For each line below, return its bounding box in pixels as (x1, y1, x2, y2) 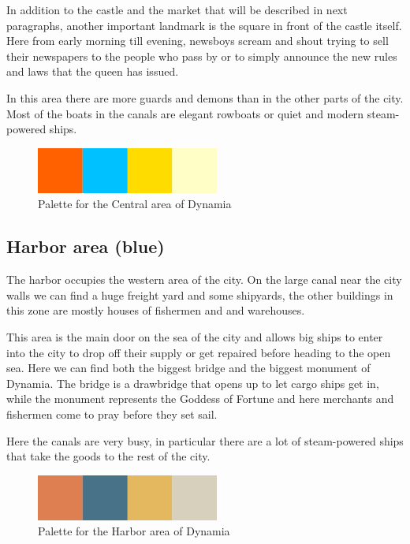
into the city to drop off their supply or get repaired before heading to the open (6, 344, 391, 360)
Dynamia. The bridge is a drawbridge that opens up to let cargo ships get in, (6, 374, 379, 391)
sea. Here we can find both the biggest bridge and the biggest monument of (6, 360, 371, 376)
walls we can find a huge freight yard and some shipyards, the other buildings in (6, 286, 393, 303)
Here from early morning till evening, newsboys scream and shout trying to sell (6, 32, 389, 49)
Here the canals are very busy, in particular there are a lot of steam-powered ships (6, 432, 404, 449)
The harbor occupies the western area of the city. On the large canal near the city (6, 271, 402, 288)
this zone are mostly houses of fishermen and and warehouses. (6, 302, 305, 319)
